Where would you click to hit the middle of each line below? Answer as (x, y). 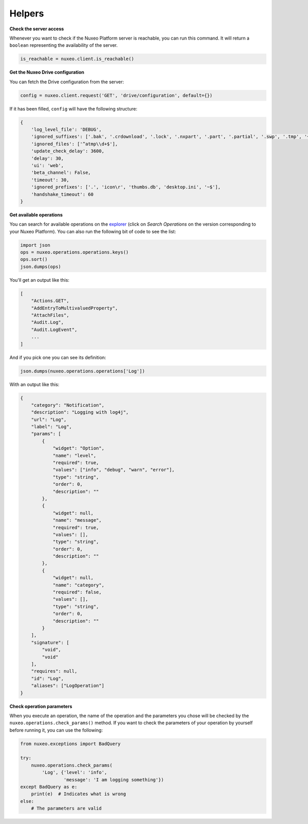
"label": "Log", (51, 427)
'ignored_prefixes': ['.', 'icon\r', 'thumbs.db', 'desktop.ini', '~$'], (126, 187)
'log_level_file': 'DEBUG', (66, 130)
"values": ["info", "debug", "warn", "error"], (114, 470)
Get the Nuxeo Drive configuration (47, 72)
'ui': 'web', (47, 165)
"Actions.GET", (50, 301)
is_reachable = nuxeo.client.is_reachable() (77, 59)
